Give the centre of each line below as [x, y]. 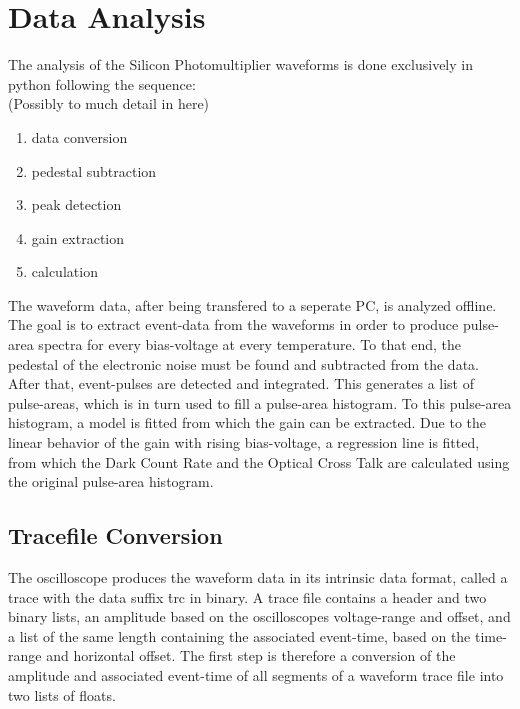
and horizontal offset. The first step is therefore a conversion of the [251, 655]
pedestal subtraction [94, 170]
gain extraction [78, 237]
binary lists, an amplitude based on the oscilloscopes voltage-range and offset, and [259, 616]
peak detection [76, 204]
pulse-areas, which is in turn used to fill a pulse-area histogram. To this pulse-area [260, 402]
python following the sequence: [102, 83]
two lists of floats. [62, 694]
